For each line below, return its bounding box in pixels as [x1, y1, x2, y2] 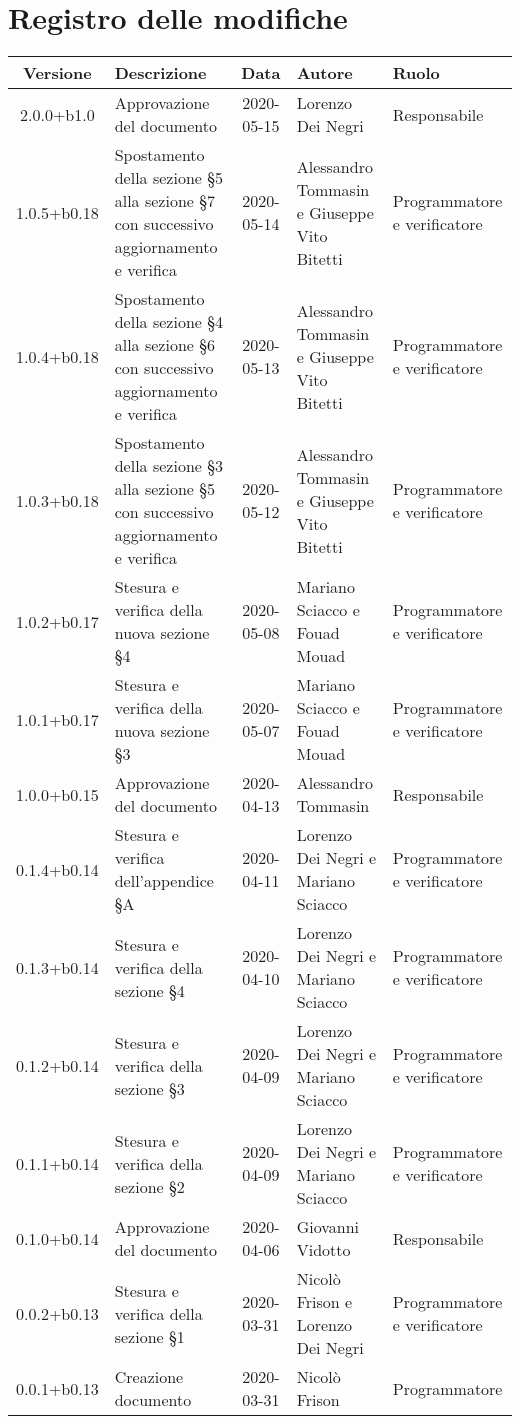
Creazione [114, 1365, 184, 1389]
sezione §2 [114, 1174, 185, 1198]
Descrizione [114, 61, 207, 85]
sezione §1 [114, 1324, 185, 1348]
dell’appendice [114, 869, 214, 893]
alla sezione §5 [114, 477, 215, 501]
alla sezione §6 [114, 333, 215, 357]
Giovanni [296, 1215, 360, 1239]
